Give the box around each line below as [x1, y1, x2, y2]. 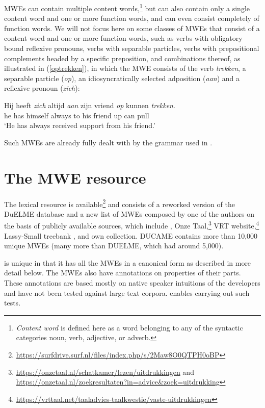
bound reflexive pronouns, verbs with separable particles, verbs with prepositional [4, 43, 259, 54]
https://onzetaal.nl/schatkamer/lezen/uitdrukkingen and [16, 366, 194, 377]
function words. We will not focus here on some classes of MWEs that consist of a [4, 22, 260, 33]
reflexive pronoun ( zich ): [4, 83, 80, 93]
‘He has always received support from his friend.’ [4, 120, 155, 131]
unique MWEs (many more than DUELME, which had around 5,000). [4, 240, 224, 251]
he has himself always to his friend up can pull [4, 110, 149, 120]
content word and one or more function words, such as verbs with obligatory [4, 33, 243, 43]
